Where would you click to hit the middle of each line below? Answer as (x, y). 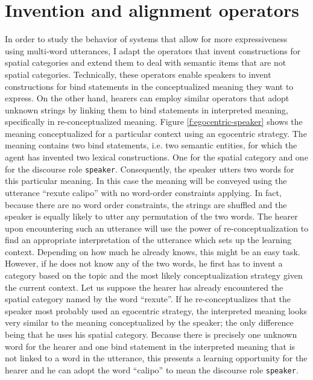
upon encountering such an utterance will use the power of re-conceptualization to (157, 228)
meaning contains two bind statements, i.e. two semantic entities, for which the (151, 145)
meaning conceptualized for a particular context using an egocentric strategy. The (156, 133)
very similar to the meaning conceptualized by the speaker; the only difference (149, 322)
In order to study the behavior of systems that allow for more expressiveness (146, 39)
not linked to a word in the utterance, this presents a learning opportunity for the (156, 358)
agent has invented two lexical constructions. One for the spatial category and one (156, 157)
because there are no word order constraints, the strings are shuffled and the (146, 204)
